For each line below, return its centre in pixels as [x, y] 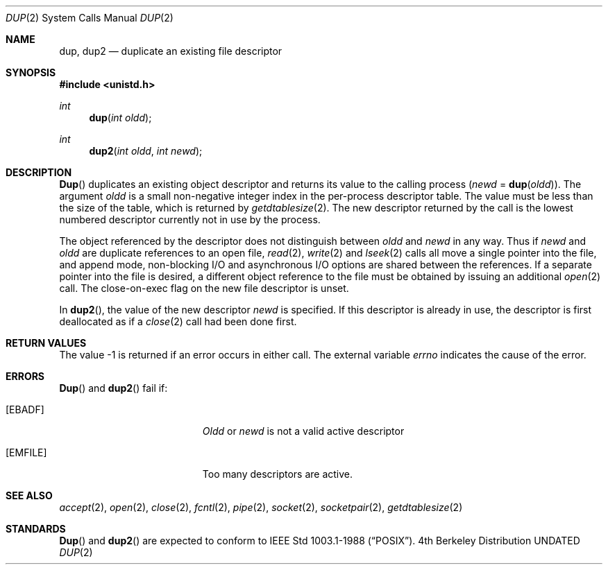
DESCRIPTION [39, 172]
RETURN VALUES [46, 343]
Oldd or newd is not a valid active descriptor [303, 431]
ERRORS [25, 376]
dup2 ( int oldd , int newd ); [146, 151]
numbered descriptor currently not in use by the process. [190, 219]
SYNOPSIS [31, 72]
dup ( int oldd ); [120, 118]
